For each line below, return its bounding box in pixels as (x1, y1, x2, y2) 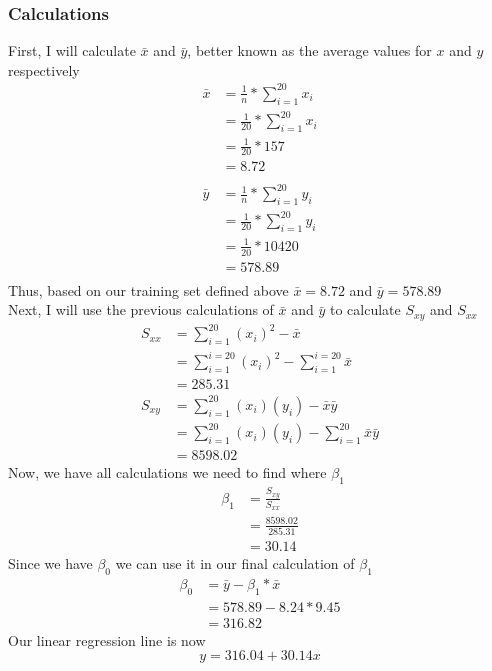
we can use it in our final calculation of (115, 553, 355, 574)
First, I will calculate (8, 40, 136, 61)
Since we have (8, 553, 93, 574)
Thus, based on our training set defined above (8, 279, 289, 300)
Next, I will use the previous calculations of (8, 299, 274, 320)
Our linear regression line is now (8, 629, 206, 650)
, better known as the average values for (187, 40, 432, 61)
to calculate (330, 299, 401, 320)
